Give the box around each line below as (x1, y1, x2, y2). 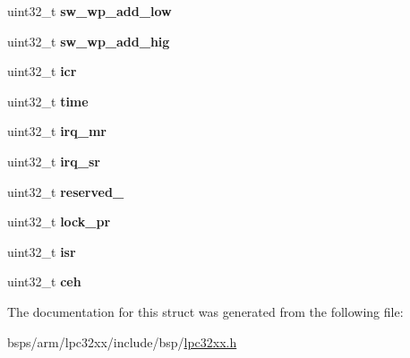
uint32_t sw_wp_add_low (7, 2, 172, 20)
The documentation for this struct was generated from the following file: (7, 302, 404, 320)
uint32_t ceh (7, 272, 81, 291)
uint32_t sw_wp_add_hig (7, 31, 170, 50)
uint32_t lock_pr (7, 212, 111, 231)
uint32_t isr (7, 242, 76, 260)
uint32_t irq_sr (7, 151, 100, 170)
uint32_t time (7, 91, 89, 110)
